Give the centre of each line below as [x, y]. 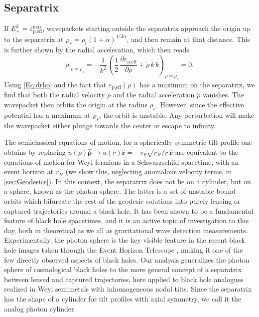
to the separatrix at [34, 39]
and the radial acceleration [154, 95]
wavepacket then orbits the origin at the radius [76, 105]
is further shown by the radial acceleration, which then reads [97, 49]
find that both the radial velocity [55, 95]
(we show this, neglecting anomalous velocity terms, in [149, 171]
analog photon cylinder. [40, 308]
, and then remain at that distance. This [188, 39]
